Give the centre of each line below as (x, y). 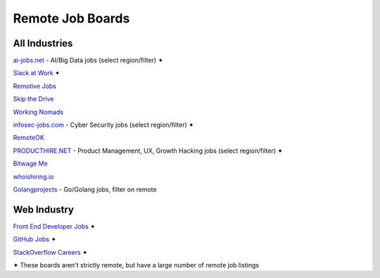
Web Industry (43, 209)
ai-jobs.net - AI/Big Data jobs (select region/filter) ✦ (88, 61)
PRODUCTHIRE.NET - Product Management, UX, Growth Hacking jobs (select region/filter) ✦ (148, 151)
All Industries (43, 43)
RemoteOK (29, 138)
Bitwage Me (31, 164)
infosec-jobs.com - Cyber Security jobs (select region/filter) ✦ (103, 125)
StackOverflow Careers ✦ (50, 252)
